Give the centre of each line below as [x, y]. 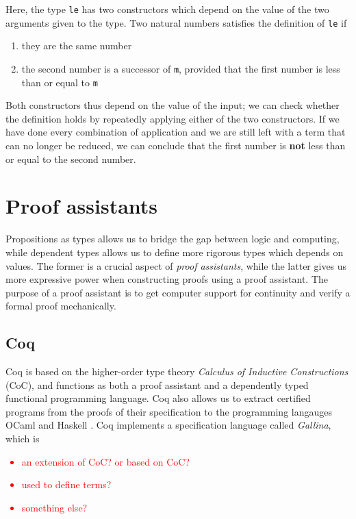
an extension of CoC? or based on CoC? [105, 461]
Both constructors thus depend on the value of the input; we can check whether [173, 105]
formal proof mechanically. [61, 306]
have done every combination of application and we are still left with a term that [176, 132]
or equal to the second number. [71, 159]
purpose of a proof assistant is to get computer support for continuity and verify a [178, 292]
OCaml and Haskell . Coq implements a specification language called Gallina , [168, 425]
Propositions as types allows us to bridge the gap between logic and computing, [173, 239]
